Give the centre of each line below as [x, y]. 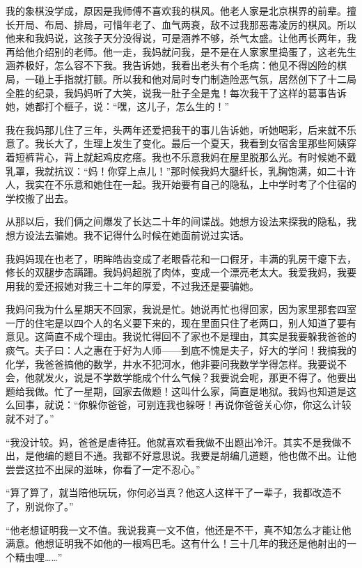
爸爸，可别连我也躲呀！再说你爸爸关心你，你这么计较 [229, 405]
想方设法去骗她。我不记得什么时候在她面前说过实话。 [127, 235]
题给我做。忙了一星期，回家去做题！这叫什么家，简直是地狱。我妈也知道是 [176, 391]
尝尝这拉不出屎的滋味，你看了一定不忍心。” [103, 469]
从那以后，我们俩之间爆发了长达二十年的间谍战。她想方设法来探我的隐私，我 [181, 221]
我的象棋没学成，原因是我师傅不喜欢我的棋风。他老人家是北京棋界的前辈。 [176, 10]
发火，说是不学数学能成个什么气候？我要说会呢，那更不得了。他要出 [200, 377]
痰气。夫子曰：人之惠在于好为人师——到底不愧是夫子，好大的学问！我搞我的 [181, 350]
